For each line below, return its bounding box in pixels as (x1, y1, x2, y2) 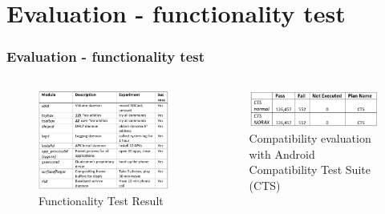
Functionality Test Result (38, 192, 164, 208)
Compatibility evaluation (249, 130, 371, 147)
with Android (249, 145, 315, 162)
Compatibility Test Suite (249, 161, 371, 178)
